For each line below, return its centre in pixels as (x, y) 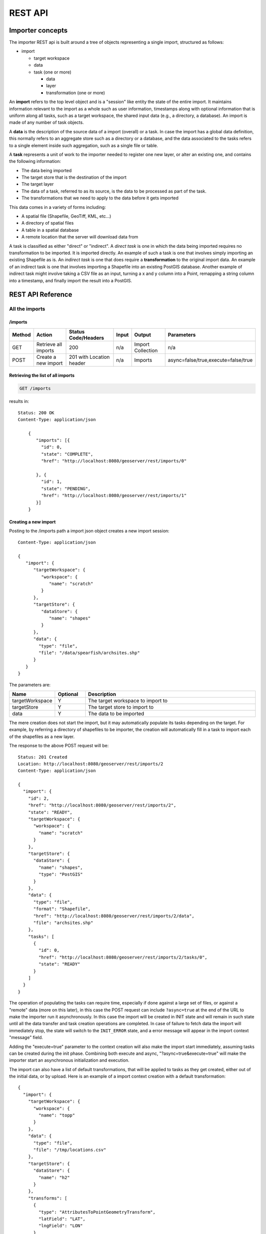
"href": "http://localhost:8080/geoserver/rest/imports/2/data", (114, 916)
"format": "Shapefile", (62, 909)
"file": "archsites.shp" (63, 923)
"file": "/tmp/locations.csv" (70, 1150)
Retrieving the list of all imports (42, 376)
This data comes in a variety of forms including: (57, 207)
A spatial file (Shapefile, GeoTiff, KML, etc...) (66, 216)
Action (44, 335)
